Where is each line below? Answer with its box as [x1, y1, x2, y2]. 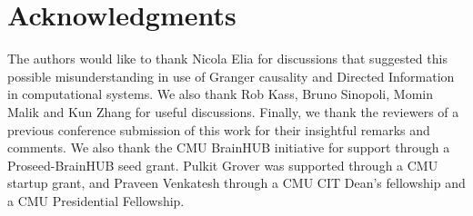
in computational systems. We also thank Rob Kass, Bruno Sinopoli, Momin [7, 84, 433, 103]
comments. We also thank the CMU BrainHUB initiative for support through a [7, 138, 450, 157]
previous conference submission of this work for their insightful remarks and [7, 120, 430, 139]
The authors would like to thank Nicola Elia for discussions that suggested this [7, 49, 448, 68]
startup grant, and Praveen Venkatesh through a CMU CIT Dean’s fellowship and [7, 173, 466, 192]
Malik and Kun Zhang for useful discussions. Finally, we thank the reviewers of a [7, 102, 459, 121]
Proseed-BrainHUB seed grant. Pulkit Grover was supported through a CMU [7, 155, 438, 174]
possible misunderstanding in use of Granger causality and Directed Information [7, 66, 455, 85]
